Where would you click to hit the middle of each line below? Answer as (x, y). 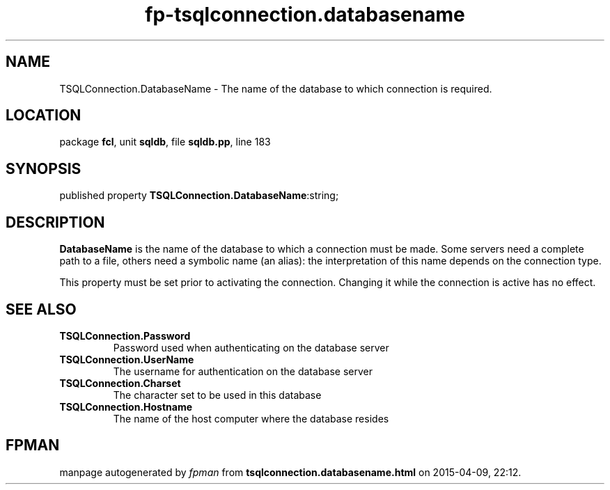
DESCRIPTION (55, 222)
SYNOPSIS (44, 168)
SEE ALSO (41, 309)
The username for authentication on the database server (243, 371)
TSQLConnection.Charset (120, 383)
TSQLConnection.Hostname (126, 406)
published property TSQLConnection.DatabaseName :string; (199, 196)
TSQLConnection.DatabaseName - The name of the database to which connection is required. (276, 88)
